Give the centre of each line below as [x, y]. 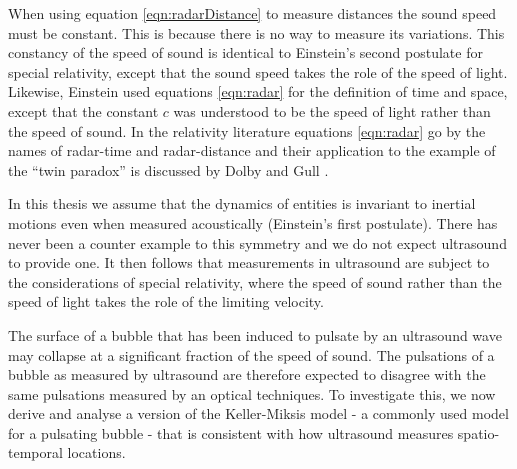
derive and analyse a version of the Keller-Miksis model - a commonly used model [258, 413]
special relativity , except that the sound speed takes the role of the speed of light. [258, 71]
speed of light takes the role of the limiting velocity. [166, 301]
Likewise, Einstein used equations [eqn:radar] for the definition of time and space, [258, 91]
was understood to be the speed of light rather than [332, 110]
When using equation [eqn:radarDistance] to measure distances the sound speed [252, 13]
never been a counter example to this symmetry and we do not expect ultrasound [257, 242]
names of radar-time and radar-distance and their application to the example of [252, 150]
